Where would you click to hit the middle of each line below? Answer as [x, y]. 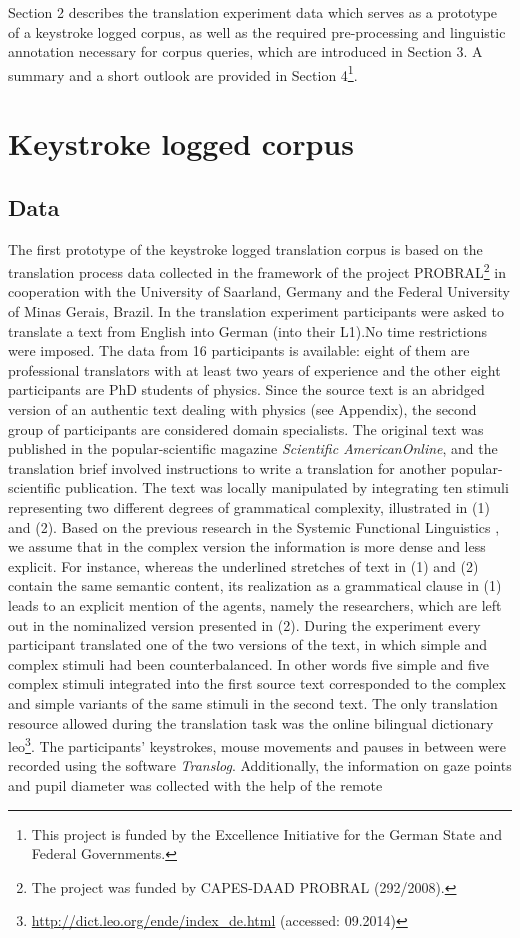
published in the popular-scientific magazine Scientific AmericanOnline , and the [253, 448]
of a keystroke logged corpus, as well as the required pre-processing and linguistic [257, 31]
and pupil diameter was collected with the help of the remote [195, 784]
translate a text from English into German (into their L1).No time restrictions [247, 330]
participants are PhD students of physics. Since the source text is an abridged [246, 389]
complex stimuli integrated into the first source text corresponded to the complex [257, 683]
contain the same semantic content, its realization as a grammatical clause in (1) [255, 585]
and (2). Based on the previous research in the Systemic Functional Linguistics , [254, 526]
